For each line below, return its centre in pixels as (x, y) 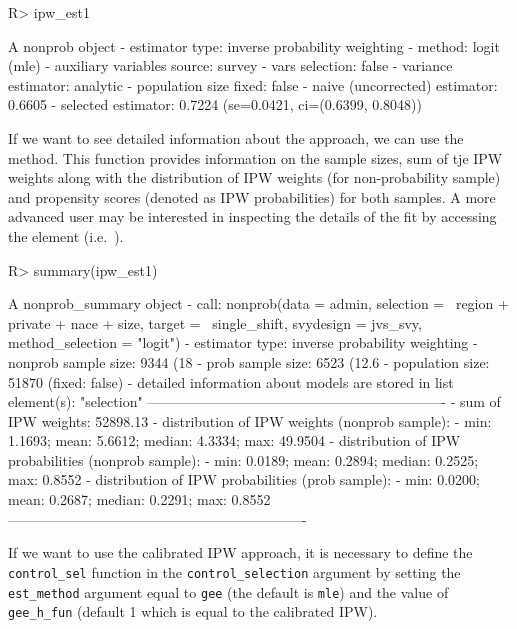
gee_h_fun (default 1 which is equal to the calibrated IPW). (193, 611)
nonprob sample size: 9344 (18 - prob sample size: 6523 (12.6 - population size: (249, 361)
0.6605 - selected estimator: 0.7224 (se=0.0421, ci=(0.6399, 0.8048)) (215, 104)
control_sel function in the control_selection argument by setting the (234, 571)
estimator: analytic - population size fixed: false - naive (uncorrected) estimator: (253, 84)
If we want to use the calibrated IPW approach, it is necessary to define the (240, 552)
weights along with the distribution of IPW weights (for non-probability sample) (254, 177)
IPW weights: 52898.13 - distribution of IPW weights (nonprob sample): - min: (250, 420)
